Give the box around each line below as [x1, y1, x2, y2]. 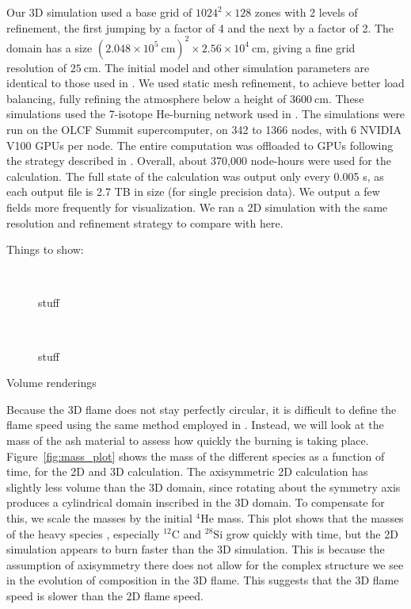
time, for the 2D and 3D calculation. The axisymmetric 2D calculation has [6, 463, 368, 480]
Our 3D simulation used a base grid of [6, 4, 192, 20]
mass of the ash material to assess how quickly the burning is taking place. [6, 431, 369, 448]
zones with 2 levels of [254, 4, 358, 20]
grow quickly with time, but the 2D [226, 525, 398, 542]
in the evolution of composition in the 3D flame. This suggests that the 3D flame [6, 572, 399, 588]
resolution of [6, 59, 67, 75]
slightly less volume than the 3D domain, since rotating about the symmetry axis [6, 478, 401, 495]
